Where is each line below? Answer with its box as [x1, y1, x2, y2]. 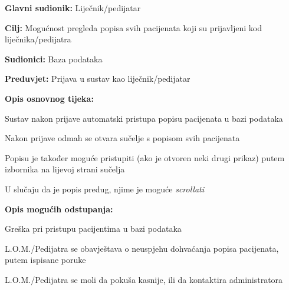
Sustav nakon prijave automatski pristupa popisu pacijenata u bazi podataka [5, 112, 283, 124]
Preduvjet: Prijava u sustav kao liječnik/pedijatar [5, 72, 191, 85]
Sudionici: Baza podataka [5, 52, 103, 65]
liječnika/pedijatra [5, 33, 71, 45]
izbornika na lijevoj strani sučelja [5, 163, 125, 175]
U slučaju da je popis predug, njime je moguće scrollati [5, 182, 205, 195]
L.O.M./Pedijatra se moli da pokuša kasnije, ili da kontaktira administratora [5, 273, 283, 285]
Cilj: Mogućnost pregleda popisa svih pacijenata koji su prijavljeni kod [5, 21, 262, 34]
